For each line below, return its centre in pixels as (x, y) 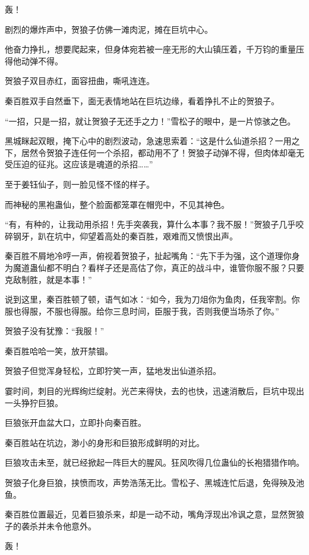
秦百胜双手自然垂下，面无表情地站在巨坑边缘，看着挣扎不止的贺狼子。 (142, 100)
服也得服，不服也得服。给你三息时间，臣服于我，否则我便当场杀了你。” (142, 311)
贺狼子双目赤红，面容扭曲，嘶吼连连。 (80, 81)
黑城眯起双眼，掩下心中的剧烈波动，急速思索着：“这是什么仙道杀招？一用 (148, 141)
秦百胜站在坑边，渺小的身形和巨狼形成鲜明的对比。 (105, 442)
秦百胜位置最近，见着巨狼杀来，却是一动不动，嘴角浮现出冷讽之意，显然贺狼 (154, 514)
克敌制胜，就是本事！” (48, 279)
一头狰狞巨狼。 (34, 402)
